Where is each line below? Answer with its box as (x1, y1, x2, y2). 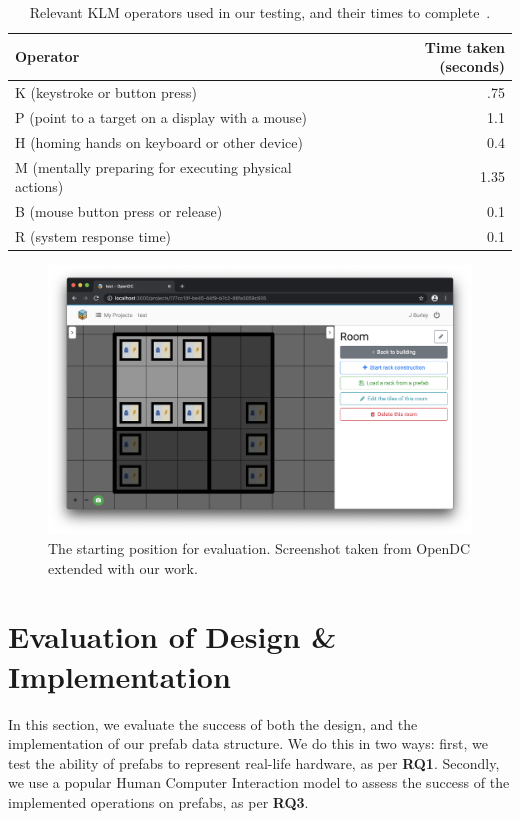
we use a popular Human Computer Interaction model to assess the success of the (8, 772, 510, 793)
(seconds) (439, 56, 505, 77)
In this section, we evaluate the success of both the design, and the (8, 713, 418, 734)
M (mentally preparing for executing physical (15, 156, 292, 177)
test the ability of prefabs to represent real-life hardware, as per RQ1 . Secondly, (8, 752, 500, 773)
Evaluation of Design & (8, 616, 337, 657)
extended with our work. (48, 557, 198, 578)
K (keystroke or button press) (15, 82, 197, 103)
